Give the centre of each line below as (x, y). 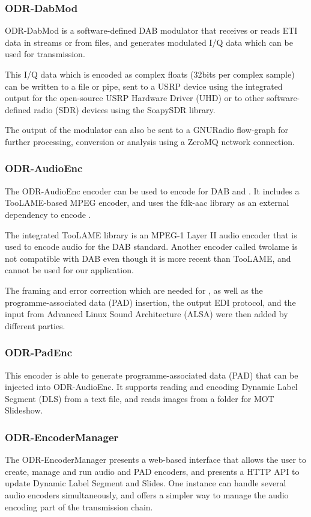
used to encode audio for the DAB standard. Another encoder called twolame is (151, 246)
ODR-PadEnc (39, 352)
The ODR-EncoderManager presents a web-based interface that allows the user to (156, 460)
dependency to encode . (48, 214)
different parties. (35, 325)
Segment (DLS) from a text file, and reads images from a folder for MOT (140, 398)
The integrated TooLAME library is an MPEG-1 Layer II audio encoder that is (151, 234)
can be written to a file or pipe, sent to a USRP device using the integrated (144, 86)
